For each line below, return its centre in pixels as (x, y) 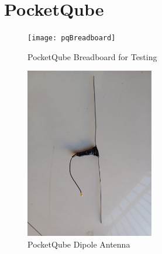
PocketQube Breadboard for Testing (92, 56)
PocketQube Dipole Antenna (79, 244)
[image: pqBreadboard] (72, 38)
